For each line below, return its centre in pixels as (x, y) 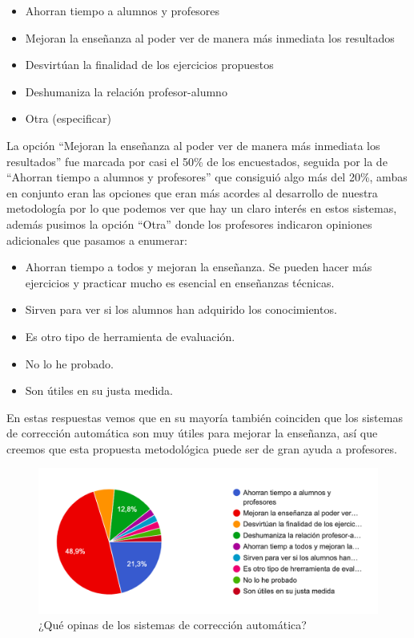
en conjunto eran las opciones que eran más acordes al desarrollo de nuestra (192, 192)
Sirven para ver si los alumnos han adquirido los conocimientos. (181, 309)
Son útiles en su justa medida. (99, 390)
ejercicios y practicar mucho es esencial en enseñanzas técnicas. (180, 282)
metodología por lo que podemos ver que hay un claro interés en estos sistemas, (202, 208)
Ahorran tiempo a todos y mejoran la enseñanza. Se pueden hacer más (199, 267)
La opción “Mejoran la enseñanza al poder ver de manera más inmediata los (193, 145)
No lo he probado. (69, 363)
